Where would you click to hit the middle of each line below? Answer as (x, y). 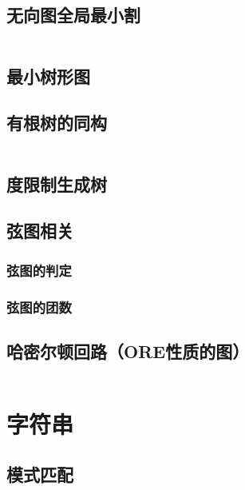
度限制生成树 (57, 183)
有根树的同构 (57, 123)
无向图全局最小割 (73, 15)
